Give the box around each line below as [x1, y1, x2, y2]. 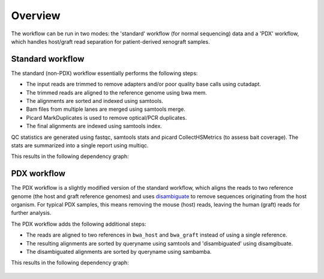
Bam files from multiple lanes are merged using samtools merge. [26, 105, 185, 113]
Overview [11, 9, 61, 22]
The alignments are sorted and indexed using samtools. [26, 98, 163, 105]
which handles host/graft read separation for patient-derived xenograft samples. [11, 38, 210, 45]
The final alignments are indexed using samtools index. [26, 123, 162, 130]
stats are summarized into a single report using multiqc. [11, 141, 149, 149]
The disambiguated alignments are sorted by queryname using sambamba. [26, 248, 212, 255]
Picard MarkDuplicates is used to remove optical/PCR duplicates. [26, 114, 187, 121]
